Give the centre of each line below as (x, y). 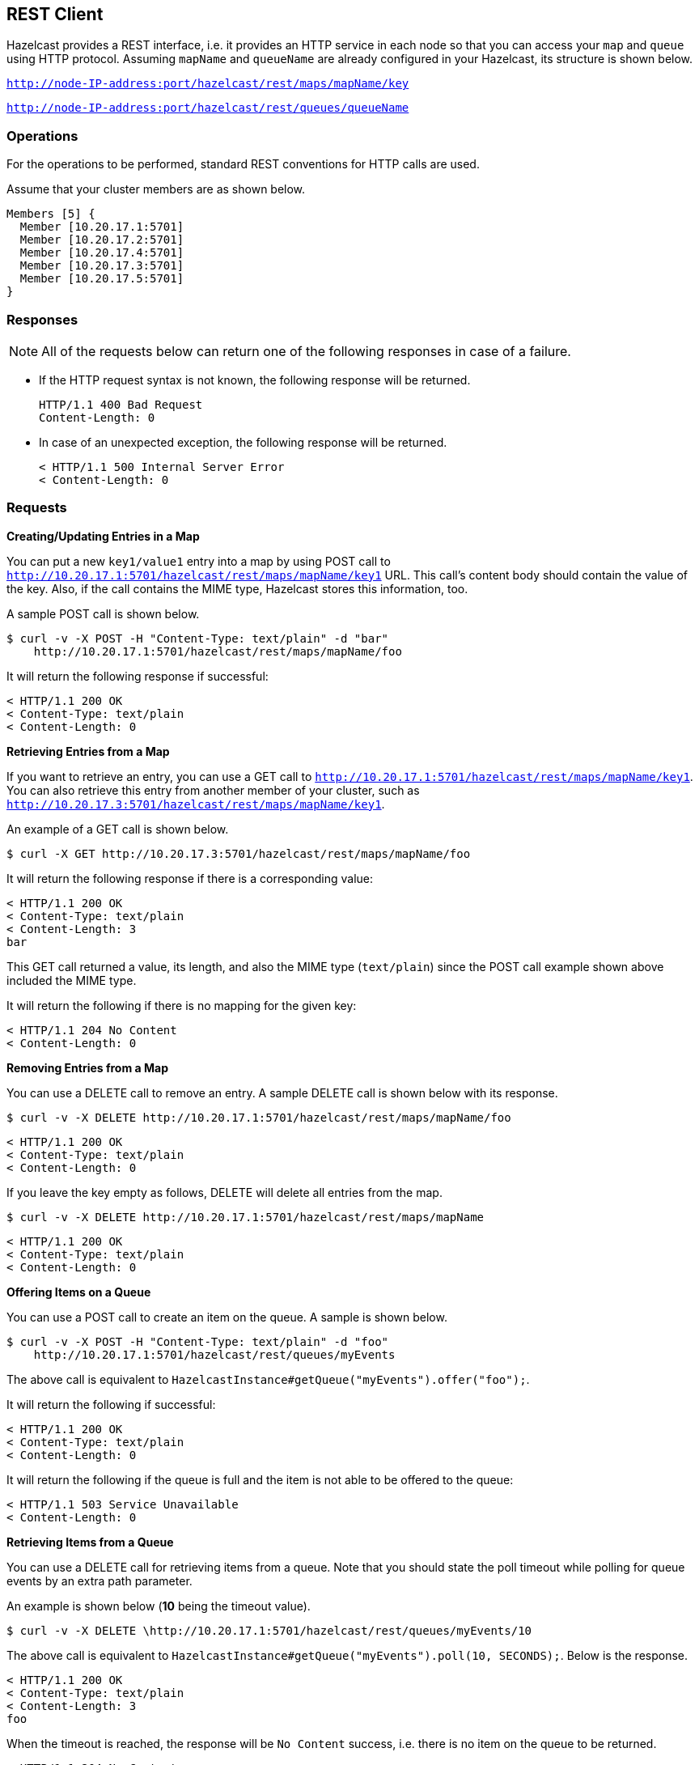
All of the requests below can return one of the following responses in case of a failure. (306, 351)
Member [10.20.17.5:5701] (102, 279)
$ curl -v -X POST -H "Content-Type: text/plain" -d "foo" (198, 1341)
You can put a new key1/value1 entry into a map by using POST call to (199, 561)
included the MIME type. (72, 980)
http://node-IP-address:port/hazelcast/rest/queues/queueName (208, 108)
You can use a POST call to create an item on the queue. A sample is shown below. (227, 1317)
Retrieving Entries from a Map (88, 751)
